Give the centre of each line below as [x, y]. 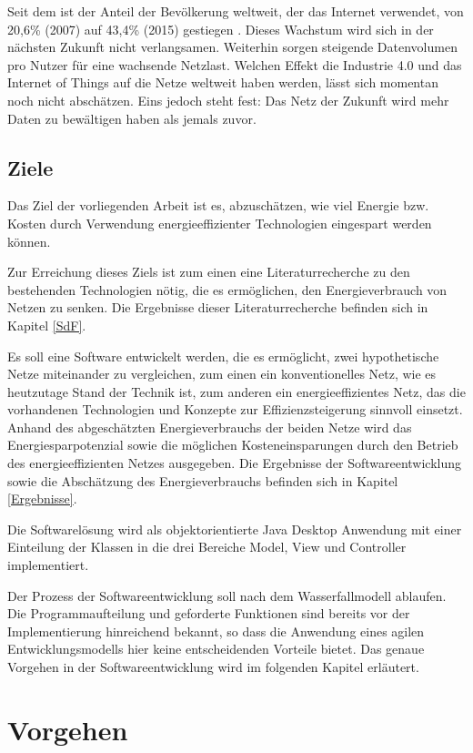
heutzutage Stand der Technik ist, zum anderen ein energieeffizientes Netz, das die [236, 391]
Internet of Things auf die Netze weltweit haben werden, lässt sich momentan [223, 82]
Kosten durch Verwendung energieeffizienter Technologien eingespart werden [220, 223]
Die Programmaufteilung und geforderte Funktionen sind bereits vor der [209, 613]
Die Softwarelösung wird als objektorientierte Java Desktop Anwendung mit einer [235, 529]
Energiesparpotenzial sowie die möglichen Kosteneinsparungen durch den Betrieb [233, 445]
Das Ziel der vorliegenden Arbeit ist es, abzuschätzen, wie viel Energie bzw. [218, 205]
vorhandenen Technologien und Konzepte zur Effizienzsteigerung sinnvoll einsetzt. [235, 409]
